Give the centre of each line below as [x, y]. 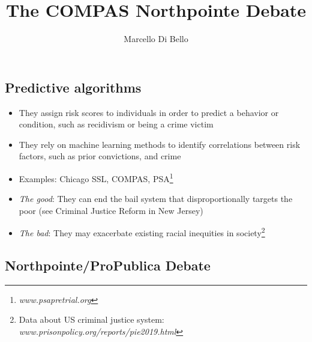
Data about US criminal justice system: [91, 319]
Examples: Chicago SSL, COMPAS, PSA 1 [96, 177]
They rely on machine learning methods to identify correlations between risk [160, 144]
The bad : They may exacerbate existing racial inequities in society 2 [142, 232]
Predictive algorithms [73, 87]
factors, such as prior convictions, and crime [100, 156]
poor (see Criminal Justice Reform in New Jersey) [111, 210]
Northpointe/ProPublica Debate [108, 265]
